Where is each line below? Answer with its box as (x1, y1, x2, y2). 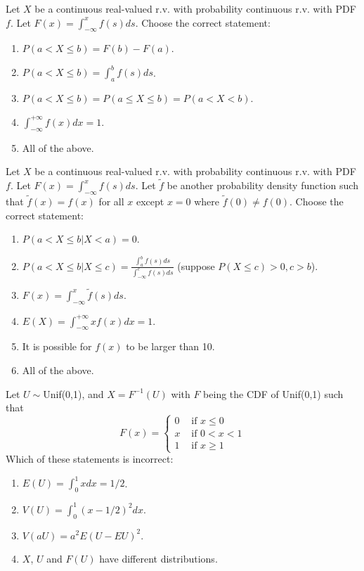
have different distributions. (99, 551, 218, 566)
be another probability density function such (167, 178, 358, 193)
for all (98, 194, 124, 209)
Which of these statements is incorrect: (6, 451, 174, 466)
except (136, 194, 164, 209)
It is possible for (22, 339, 92, 354)
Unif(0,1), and (43, 386, 104, 401)
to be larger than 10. (126, 339, 215, 354)
